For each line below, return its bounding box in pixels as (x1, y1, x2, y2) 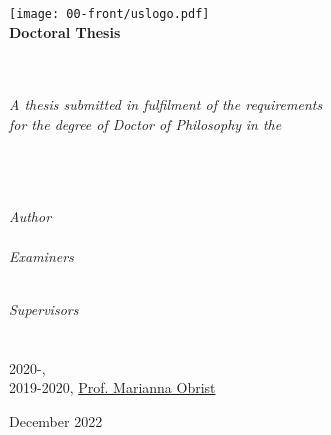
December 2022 (9, 410, 103, 431)
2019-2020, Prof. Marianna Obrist (9, 377, 216, 398)
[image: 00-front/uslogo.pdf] (9, 7, 210, 21)
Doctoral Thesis (9, 21, 121, 42)
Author (9, 206, 52, 227)
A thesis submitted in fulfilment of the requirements (9, 94, 323, 115)
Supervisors (9, 298, 79, 319)
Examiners (9, 245, 74, 266)
